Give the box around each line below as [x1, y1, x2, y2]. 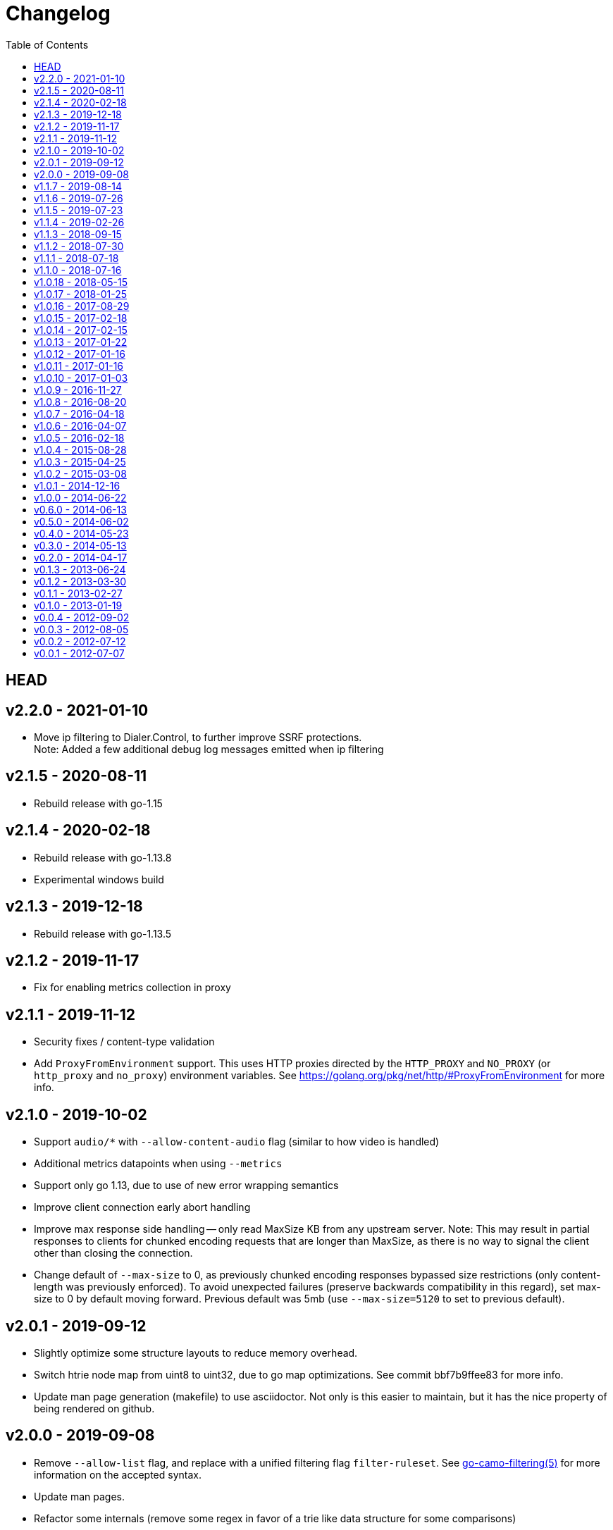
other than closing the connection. [34, 1247, 193, 1260]
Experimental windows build [34, 873, 164, 885]
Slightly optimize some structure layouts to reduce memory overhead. [34, 1346, 358, 1359]
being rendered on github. [34, 1402, 155, 1414]
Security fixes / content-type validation [34, 1035, 215, 1048]
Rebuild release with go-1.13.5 [34, 927, 172, 940]
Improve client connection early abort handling [34, 1201, 251, 1214]
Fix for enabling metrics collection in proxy [34, 981, 231, 994]
